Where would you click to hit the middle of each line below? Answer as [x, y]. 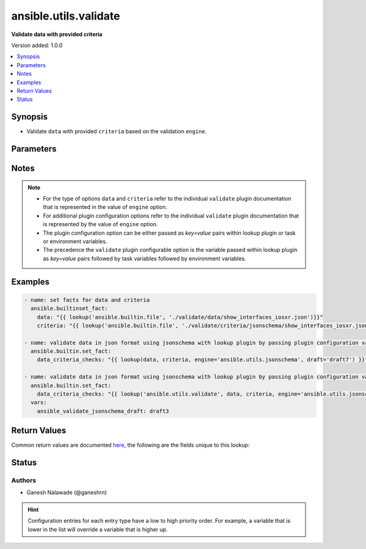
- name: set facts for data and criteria [87, 300]
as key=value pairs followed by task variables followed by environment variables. [145, 258]
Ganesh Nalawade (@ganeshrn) [67, 493]
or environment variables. [75, 241]
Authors [24, 481]
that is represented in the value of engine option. [105, 207]
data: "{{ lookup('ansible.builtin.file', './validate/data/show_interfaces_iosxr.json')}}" [180, 317]
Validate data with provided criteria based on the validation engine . [117, 131]
